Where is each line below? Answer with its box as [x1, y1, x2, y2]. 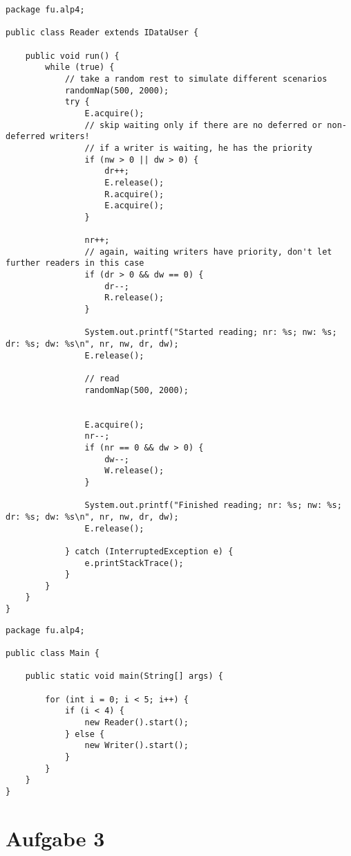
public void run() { [25, 51, 120, 61]
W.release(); [104, 466, 164, 476]
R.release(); [104, 293, 164, 303]
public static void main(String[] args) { [25, 671, 223, 682]
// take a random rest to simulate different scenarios [64, 73, 328, 84]
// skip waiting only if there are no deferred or [84, 120, 323, 130]
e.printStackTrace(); [84, 558, 184, 568]
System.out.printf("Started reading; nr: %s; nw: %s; [84, 327, 337, 338]
